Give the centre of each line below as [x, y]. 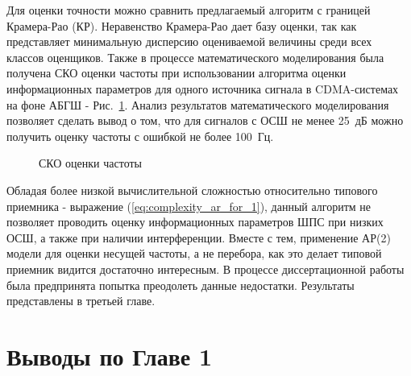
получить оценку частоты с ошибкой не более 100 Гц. [140, 136]
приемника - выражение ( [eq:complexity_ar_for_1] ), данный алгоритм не [189, 206]
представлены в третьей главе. [81, 301]
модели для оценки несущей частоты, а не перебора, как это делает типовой [194, 253]
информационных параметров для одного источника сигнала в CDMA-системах [203, 88]
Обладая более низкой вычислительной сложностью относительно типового [192, 190]
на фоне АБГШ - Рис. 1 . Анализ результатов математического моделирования [198, 104]
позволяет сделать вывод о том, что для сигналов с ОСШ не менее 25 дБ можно [205, 120]
